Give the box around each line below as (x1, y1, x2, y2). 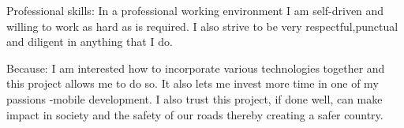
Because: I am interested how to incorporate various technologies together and (6, 59, 385, 76)
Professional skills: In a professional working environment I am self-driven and (6, 2, 384, 18)
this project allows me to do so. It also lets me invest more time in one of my (6, 75, 379, 92)
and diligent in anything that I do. (6, 33, 173, 50)
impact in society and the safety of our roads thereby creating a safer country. (6, 106, 383, 122)
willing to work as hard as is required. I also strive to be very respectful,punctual (6, 17, 398, 34)
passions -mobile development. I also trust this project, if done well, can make (6, 90, 383, 107)
